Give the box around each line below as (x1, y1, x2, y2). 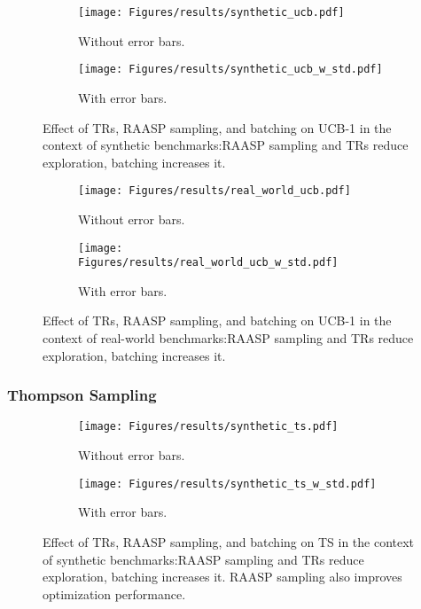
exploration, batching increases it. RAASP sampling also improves (43, 567, 402, 586)
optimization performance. (43, 584, 186, 603)
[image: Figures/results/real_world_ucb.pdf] (78, 184, 351, 198)
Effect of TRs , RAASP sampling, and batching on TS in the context (43, 532, 415, 550)
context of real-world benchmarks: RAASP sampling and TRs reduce (43, 329, 414, 347)
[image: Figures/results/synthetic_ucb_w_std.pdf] (78, 63, 383, 76)
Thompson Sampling (7, 384, 157, 406)
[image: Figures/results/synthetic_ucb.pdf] (78, 6, 345, 19)
